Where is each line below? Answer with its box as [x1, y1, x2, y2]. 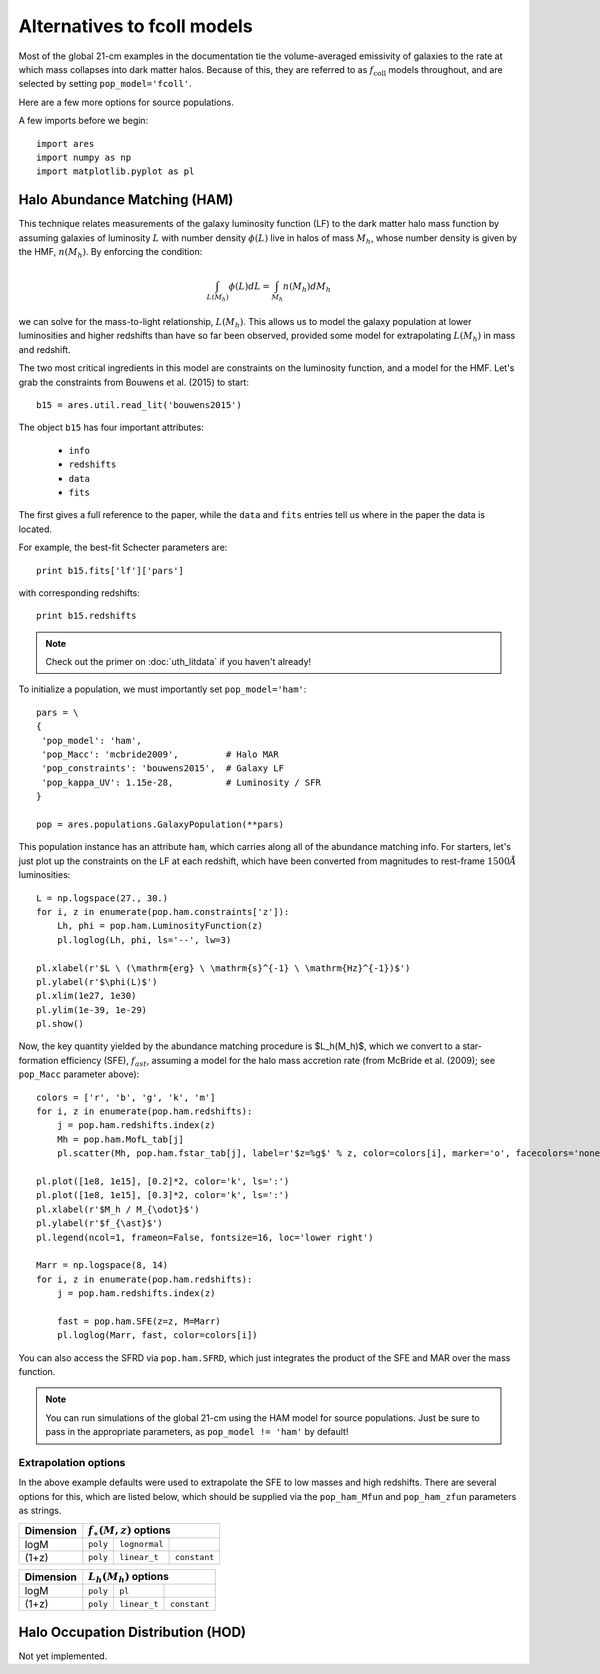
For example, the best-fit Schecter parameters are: [18, 541, 228, 554]
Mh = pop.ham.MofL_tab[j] [56, 1133, 185, 1145]
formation [18, 1054, 59, 1066]
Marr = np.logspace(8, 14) [36, 1260, 169, 1271]
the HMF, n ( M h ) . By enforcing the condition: [18, 245, 203, 260]
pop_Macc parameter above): [18, 1068, 140, 1080]
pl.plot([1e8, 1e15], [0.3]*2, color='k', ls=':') [36, 1190, 290, 1201]
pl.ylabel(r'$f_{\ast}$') [36, 1218, 164, 1229]
